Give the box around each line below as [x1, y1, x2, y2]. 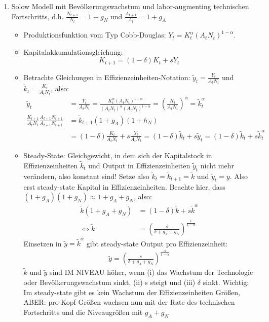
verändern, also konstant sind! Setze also [23, 171, 149, 182]
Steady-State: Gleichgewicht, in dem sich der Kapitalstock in [23, 150, 212, 161]
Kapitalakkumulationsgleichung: [23, 46, 123, 57]
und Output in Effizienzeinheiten [88, 160, 190, 171]
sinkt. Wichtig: [203, 277, 249, 288]
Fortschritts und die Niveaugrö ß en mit [23, 306, 143, 317]
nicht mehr [200, 160, 234, 171]
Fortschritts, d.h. [11, 11, 64, 21]
